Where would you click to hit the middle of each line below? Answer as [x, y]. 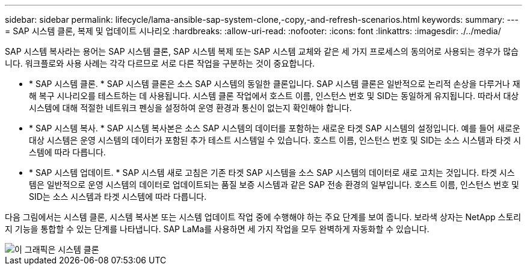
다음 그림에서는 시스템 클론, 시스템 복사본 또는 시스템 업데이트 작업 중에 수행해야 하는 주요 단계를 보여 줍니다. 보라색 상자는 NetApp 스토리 [263, 217]
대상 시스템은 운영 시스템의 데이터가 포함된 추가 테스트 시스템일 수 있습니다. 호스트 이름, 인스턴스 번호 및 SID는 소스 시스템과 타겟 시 [275, 140]
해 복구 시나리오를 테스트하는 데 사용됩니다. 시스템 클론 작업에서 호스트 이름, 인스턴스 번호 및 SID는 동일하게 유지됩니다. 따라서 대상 [274, 96]
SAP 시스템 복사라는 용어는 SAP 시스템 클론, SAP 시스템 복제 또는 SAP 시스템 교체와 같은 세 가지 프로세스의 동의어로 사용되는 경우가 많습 [262, 51]
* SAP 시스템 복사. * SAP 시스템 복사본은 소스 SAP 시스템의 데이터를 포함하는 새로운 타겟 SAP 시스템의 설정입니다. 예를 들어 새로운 [275, 128]
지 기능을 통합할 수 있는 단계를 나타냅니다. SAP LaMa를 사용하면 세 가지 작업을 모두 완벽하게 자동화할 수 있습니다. [217, 229]
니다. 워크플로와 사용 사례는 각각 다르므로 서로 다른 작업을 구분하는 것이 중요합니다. [160, 63]
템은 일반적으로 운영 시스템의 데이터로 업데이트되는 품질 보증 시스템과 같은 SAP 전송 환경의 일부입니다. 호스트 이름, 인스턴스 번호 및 [274, 184]
